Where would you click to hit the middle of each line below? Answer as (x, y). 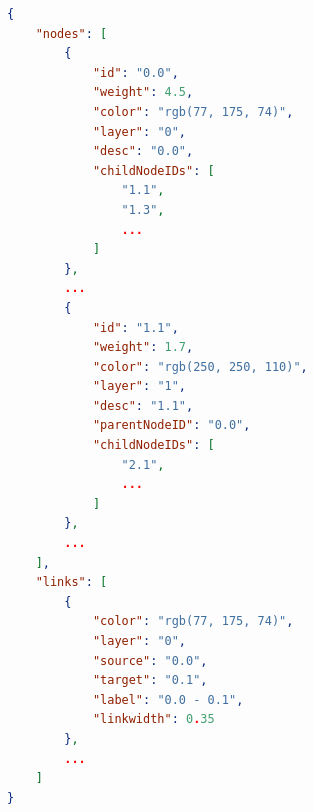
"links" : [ (71, 582)
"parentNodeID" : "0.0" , (171, 425)
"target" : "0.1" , (150, 680)
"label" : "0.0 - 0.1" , (168, 699)
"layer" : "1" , (139, 386)
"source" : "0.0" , (150, 660)
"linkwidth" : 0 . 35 (153, 719)
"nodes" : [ (71, 33)
